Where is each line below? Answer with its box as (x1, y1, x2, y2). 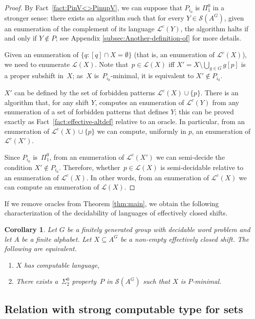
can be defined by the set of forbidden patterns (14, 87, 155, 98)
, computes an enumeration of (95, 97, 184, 107)
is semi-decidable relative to (160, 162, 244, 172)
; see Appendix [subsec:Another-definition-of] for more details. (56, 33, 241, 43)
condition (4, 162, 32, 172)
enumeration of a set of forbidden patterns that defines (4, 106, 169, 117)
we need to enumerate (4, 59, 70, 69)
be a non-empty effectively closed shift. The (120, 234, 249, 244)
